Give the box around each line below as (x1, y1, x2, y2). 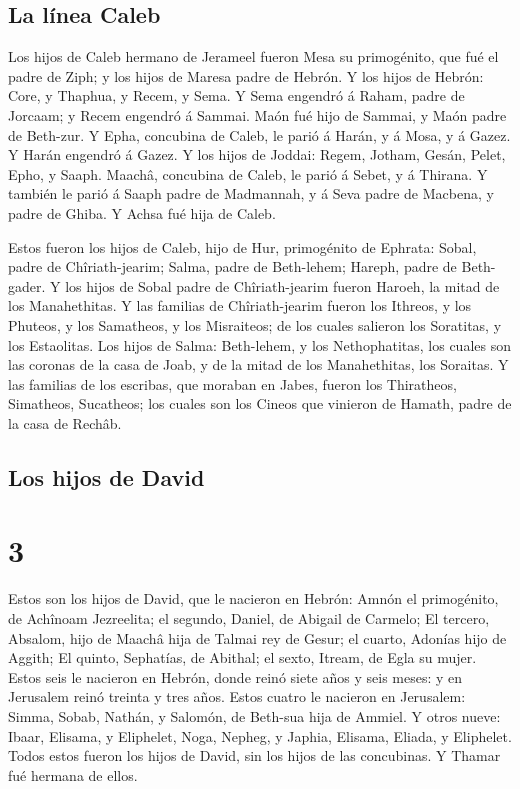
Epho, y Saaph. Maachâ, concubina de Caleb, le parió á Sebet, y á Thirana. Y (8, 163, 488, 184)
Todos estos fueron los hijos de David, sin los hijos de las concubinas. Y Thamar (8, 745, 501, 766)
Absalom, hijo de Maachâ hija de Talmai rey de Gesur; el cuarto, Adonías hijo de (8, 627, 507, 648)
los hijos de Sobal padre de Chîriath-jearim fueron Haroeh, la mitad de (65, 275, 500, 296)
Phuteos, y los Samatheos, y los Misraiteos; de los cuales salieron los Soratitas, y (8, 314, 502, 335)
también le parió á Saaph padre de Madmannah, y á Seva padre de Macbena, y (8, 183, 494, 204)
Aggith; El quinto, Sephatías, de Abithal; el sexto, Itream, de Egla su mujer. (8, 647, 477, 668)
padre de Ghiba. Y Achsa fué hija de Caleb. (8, 202, 276, 223)
